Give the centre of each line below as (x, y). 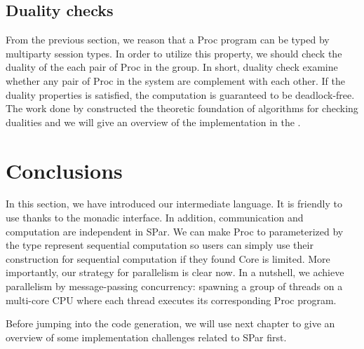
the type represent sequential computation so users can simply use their (160, 245)
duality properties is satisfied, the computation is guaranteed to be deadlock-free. (180, 94)
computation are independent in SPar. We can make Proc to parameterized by (175, 231)
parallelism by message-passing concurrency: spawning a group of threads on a (174, 286)
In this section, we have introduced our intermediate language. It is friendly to (174, 204)
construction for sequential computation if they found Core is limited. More (168, 258)
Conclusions (64, 170)
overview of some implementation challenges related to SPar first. (146, 337)
